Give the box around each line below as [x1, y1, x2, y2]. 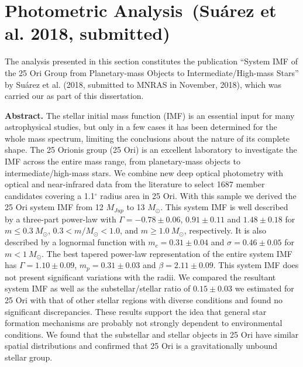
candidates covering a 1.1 [5, 189, 95, 201]
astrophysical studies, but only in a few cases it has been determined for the [5, 121, 277, 133]
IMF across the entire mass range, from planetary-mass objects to [5, 155, 240, 167]
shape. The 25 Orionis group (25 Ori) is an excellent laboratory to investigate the [5, 143, 297, 156]
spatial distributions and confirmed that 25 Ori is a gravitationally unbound [5, 339, 278, 352]
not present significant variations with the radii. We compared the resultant [5, 270, 276, 283]
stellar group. [5, 351, 53, 363]
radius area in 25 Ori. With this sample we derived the [100, 189, 297, 201]
